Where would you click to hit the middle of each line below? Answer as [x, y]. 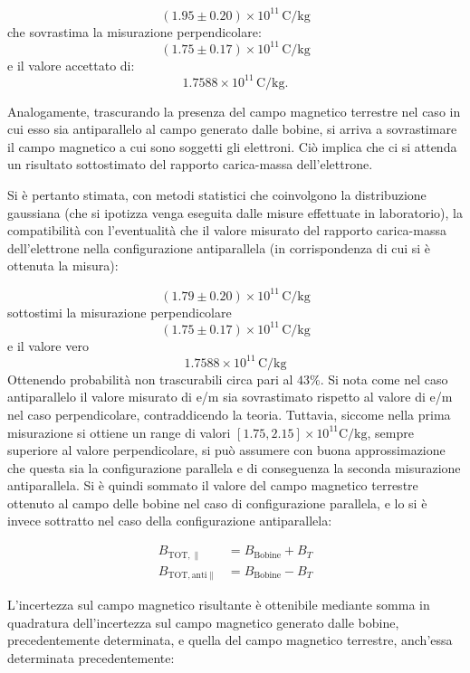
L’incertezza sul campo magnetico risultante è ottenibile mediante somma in [219, 605]
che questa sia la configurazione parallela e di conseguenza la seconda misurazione [234, 467]
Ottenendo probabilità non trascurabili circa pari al [150, 379]
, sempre [390, 432]
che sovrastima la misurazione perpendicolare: [134, 31]
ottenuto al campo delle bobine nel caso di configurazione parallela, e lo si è [217, 502]
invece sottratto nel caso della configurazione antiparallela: [170, 521]
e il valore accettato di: [71, 65]
